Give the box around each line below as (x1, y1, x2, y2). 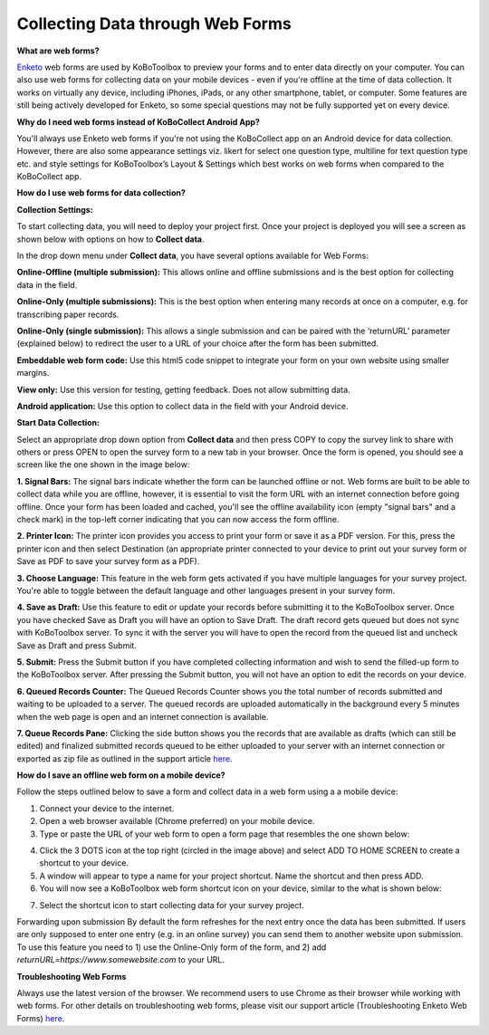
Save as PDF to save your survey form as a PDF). (16, 556, 200, 567)
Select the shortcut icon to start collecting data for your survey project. (39, 899, 305, 910)
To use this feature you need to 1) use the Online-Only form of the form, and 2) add (16, 942, 327, 953)
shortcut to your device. (39, 858, 129, 868)
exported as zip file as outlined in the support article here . (16, 752, 233, 764)
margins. (16, 368, 50, 379)
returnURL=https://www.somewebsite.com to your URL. (16, 954, 225, 965)
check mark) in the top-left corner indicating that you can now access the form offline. (16, 514, 340, 525)
